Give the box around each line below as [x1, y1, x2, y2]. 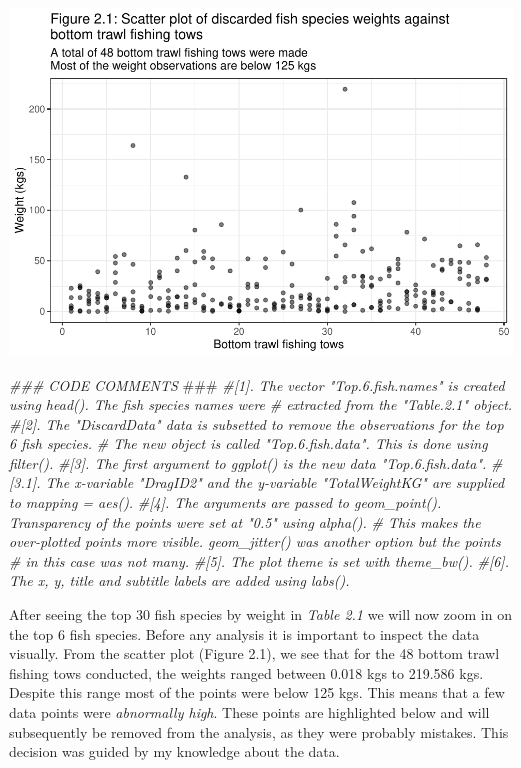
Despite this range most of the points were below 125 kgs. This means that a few [9, 682, 505, 703]
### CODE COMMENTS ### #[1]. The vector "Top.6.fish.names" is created [9, 374, 505, 395]
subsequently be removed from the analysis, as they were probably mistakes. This [9, 721, 509, 742]
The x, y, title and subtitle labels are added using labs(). [9, 570, 350, 591]
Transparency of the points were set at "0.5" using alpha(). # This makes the [9, 511, 481, 532]
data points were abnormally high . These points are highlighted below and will [9, 702, 490, 723]
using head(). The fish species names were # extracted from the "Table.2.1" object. [9, 394, 513, 415]
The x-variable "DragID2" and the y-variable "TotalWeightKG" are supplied [45, 472, 505, 493]
